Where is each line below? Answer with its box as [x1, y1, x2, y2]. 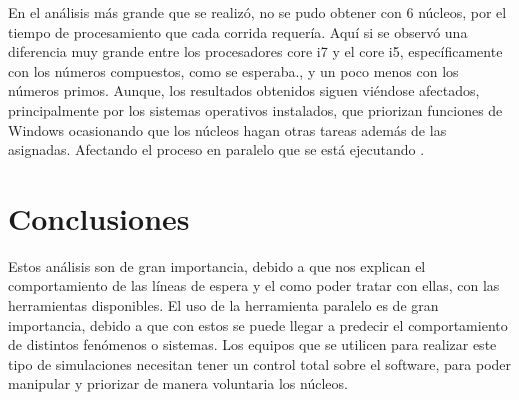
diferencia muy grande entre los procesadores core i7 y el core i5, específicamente [8, 41, 503, 62]
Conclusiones [8, 197, 190, 238]
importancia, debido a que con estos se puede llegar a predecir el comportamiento [8, 314, 508, 335]
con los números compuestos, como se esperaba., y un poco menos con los [8, 60, 459, 81]
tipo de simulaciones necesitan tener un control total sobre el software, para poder [8, 353, 512, 374]
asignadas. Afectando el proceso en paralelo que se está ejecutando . [8, 139, 425, 160]
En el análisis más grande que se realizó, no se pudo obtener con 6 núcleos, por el [8, 2, 507, 22]
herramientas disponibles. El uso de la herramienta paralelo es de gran [8, 295, 439, 316]
